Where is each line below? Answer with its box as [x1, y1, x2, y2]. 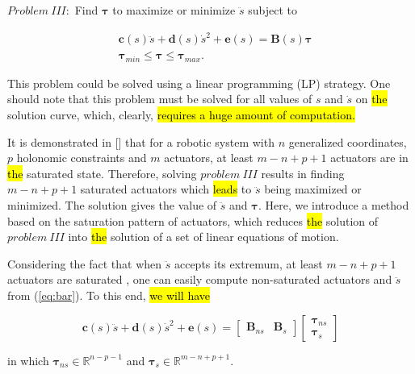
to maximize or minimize [112, 2, 236, 18]
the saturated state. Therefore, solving [7, 164, 197, 181]
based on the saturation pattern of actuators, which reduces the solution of [7, 212, 379, 229]
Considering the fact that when [7, 255, 162, 272]
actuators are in [330, 149, 409, 166]
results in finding [261, 164, 345, 181]
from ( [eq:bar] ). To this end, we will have [7, 286, 211, 303]
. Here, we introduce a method [258, 196, 409, 213]
